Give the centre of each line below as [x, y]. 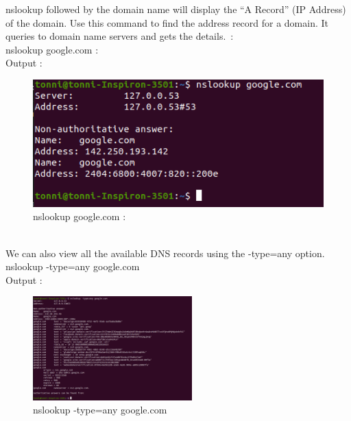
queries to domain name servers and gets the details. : [120, 36]
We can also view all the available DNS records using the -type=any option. [165, 253]
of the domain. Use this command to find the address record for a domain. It [167, 22]
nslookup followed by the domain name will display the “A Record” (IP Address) [176, 9]
